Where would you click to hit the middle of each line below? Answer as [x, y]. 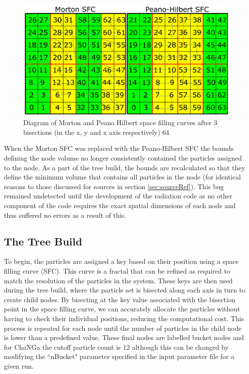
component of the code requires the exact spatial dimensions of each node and [120, 205]
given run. [19, 366]
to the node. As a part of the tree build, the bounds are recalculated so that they [124, 167]
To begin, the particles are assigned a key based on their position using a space [121, 261]
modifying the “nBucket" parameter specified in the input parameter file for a [119, 356]
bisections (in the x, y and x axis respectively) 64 [96, 132]
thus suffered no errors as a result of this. [65, 215]
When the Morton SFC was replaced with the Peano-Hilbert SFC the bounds [119, 148]
